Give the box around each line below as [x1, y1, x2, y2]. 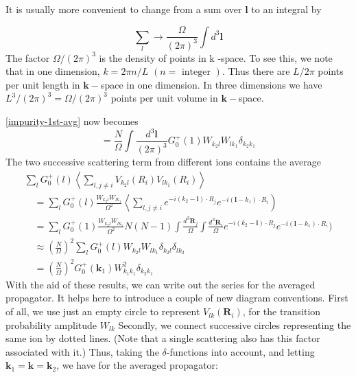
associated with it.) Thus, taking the [5, 344, 159, 358]
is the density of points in [99, 50, 206, 65]
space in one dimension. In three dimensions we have [100, 77, 322, 91]
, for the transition [242, 304, 321, 319]
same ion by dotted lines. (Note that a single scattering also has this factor [5, 331, 320, 345]
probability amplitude [5, 317, 97, 332]
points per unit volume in [110, 91, 218, 105]
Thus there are [228, 64, 290, 78]
